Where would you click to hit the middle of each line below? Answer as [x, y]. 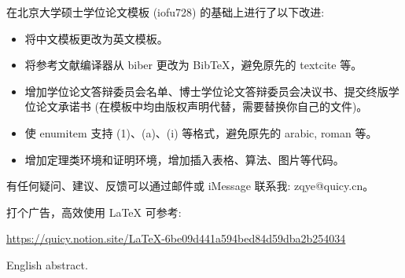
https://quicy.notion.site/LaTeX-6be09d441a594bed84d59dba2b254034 [176, 238]
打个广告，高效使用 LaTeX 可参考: [94, 212]
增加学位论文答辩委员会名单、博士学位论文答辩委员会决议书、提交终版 [206, 91]
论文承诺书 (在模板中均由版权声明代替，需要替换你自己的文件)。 [202, 106]
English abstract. [47, 264]
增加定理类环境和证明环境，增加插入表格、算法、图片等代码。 [184, 159]
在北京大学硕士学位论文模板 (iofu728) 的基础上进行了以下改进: [166, 12]
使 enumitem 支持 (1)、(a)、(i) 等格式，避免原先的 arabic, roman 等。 [201, 132]
